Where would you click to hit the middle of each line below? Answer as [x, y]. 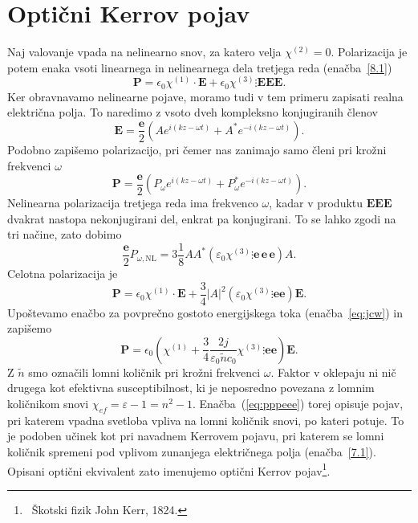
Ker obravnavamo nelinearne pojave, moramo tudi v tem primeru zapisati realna [205, 96]
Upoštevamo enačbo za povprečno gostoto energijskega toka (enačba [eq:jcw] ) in [205, 312]
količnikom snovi [48, 404]
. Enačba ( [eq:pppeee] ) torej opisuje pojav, [298, 404]
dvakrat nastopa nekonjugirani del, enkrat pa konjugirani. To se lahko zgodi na [202, 218]
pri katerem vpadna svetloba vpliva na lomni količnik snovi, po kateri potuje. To [206, 420]
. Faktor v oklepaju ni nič [333, 372]
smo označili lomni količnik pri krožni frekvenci [144, 372]
